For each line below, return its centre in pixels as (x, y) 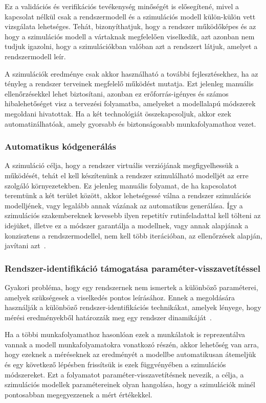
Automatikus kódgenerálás (60, 146)
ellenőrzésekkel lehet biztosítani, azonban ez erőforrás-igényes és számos (117, 93)
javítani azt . (25, 245)
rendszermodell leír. (35, 56)
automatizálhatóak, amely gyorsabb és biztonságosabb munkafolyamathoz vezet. (130, 123)
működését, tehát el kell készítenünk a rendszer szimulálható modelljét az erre (127, 175)
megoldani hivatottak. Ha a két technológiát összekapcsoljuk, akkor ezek (118, 113)
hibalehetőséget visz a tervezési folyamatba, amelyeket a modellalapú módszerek (130, 103)
